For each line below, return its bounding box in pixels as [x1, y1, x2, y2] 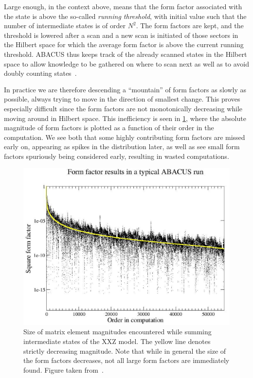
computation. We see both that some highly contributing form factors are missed [4, 132, 245, 142]
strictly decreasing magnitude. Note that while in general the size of [23, 345, 226, 356]
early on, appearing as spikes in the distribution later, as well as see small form [4, 141, 240, 152]
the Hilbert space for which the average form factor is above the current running [4, 39, 244, 50]
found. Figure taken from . [23, 364, 104, 375]
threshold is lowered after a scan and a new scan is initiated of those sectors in [4, 30, 238, 40]
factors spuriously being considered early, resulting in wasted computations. [4, 151, 229, 161]
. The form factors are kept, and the [136, 20, 244, 31]
